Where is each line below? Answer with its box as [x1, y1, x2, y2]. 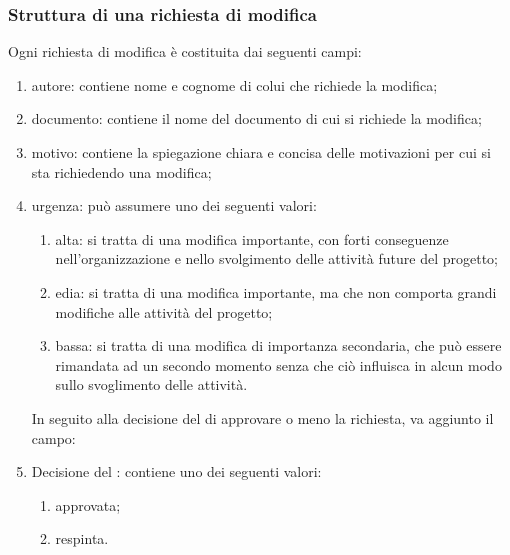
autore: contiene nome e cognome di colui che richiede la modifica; [31, 74, 438, 95]
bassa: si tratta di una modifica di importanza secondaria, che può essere [55, 335, 502, 356]
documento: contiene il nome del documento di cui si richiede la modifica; [31, 108, 482, 129]
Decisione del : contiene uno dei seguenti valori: [31, 461, 322, 482]
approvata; [55, 494, 121, 515]
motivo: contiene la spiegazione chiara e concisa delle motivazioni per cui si [31, 142, 491, 162]
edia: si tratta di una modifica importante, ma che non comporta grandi [55, 281, 497, 302]
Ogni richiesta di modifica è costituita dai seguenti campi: [8, 41, 362, 62]
